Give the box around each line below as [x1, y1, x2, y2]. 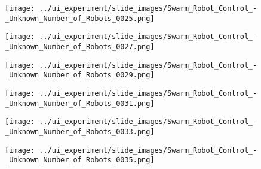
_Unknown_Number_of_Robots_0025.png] [5, 14, 155, 23]
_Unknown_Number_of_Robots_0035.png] [5, 156, 155, 165]
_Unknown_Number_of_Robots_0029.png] [5, 71, 155, 80]
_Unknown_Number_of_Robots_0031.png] [5, 99, 155, 108]
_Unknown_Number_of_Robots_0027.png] [5, 42, 155, 51]
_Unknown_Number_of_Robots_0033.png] [5, 127, 155, 136]
